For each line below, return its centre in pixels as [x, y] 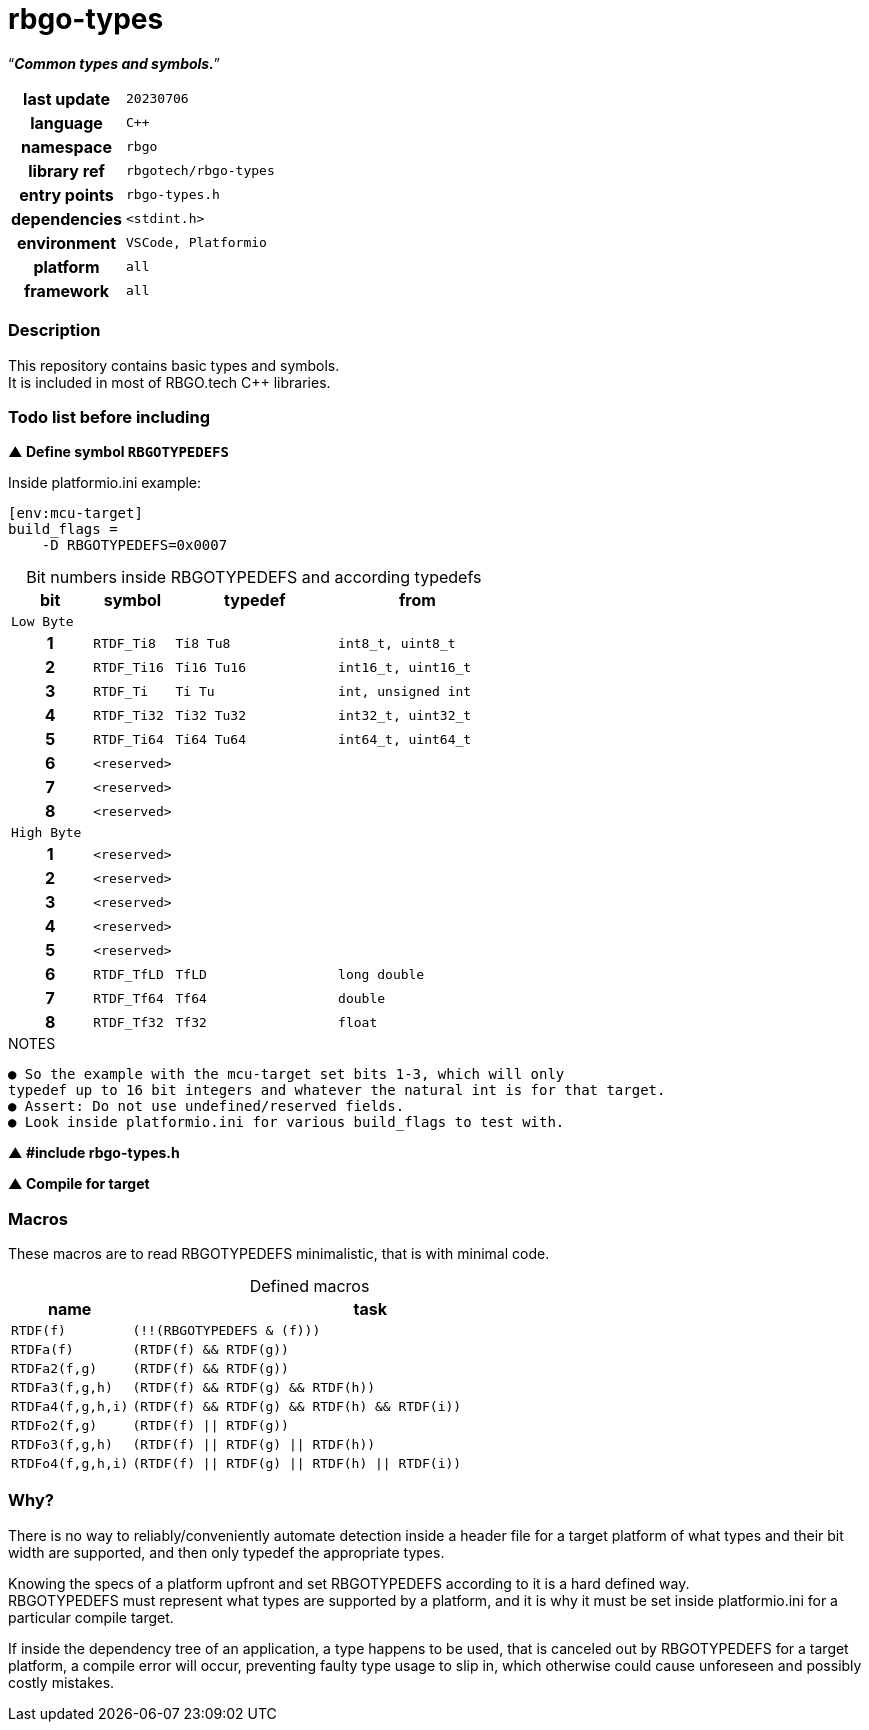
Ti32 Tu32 [210, 715]
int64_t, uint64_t [405, 739]
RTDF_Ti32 [128, 715]
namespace [66, 146]
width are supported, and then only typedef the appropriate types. [226, 1552]
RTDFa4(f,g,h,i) [70, 1406]
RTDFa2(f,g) [54, 1368]
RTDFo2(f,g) [54, 1425]
